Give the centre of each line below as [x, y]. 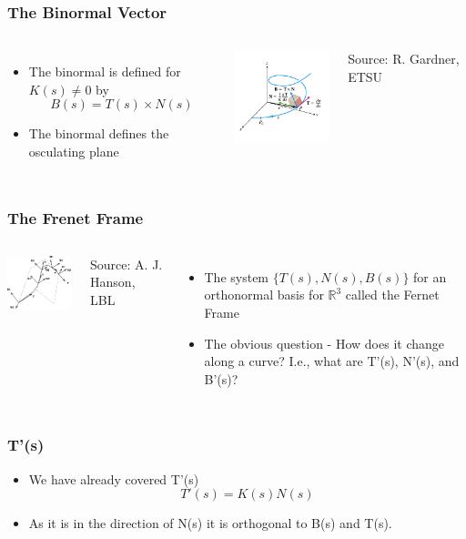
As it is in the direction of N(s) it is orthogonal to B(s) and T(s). [210, 523]
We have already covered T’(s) [114, 478]
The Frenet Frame [76, 217]
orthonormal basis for [264, 295]
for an [430, 276]
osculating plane [74, 151]
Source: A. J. [127, 264]
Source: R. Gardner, [404, 59]
